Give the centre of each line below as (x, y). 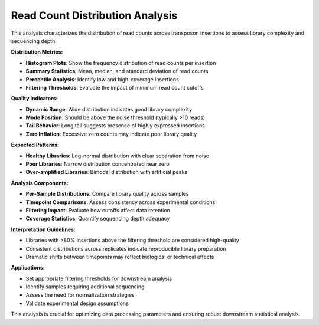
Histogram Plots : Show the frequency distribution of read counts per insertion (121, 63)
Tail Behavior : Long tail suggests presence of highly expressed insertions (115, 126)
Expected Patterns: (35, 145)
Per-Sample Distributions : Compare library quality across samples (107, 194)
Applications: (28, 268)
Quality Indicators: (35, 99)
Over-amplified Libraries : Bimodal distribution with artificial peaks (107, 172)
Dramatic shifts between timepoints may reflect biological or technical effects (120, 257)
